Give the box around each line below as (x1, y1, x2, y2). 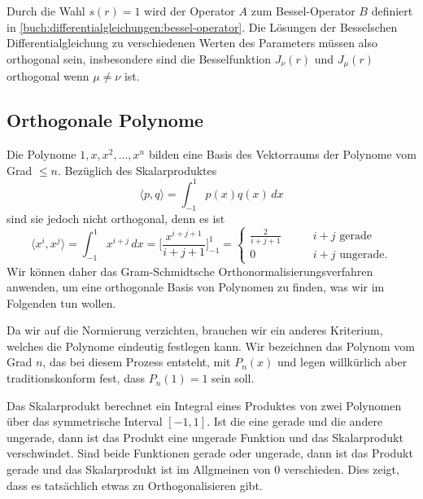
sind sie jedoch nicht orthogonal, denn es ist (7, 209, 225, 226)
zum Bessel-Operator (251, 2, 355, 19)
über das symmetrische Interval (7, 413, 163, 430)
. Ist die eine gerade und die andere (207, 413, 383, 430)
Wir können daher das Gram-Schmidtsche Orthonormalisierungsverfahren (7, 262, 373, 279)
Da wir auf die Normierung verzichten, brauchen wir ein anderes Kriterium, (7, 322, 383, 339)
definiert (371, 2, 413, 19)
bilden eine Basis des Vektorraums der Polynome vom (148, 146, 416, 163)
